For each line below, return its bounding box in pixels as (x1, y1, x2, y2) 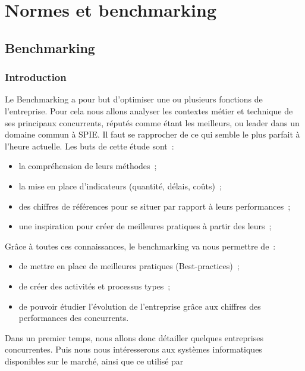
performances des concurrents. (18, 311, 129, 324)
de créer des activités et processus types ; (18, 279, 171, 292)
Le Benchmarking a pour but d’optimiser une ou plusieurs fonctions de (5, 93, 263, 105)
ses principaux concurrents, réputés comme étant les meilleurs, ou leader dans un (5, 116, 300, 129)
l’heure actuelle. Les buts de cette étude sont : (5, 139, 174, 152)
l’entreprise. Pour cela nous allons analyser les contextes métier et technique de (5, 104, 293, 117)
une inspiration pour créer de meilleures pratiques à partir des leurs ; (18, 220, 272, 232)
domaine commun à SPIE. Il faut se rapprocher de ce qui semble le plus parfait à (5, 128, 300, 141)
